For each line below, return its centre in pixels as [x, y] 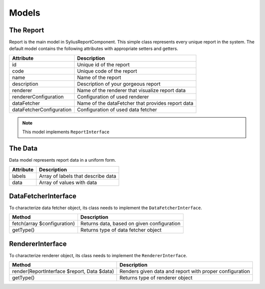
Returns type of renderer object [156, 278]
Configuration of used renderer [113, 96]
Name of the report [99, 77]
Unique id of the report [103, 65]
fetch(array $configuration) [44, 224]
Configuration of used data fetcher [117, 109]
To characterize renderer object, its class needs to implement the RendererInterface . [98, 255]
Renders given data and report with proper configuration [185, 271]
